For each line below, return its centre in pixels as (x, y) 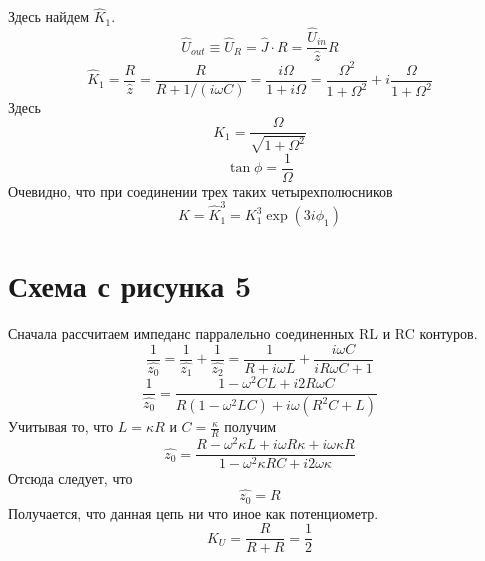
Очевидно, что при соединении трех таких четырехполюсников (200, 190)
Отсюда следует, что (70, 478)
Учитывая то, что (61, 426)
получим (250, 426)
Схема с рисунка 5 (130, 285)
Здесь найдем (49, 16)
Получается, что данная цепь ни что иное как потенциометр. (193, 512)
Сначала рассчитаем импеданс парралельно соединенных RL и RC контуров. (243, 333)
